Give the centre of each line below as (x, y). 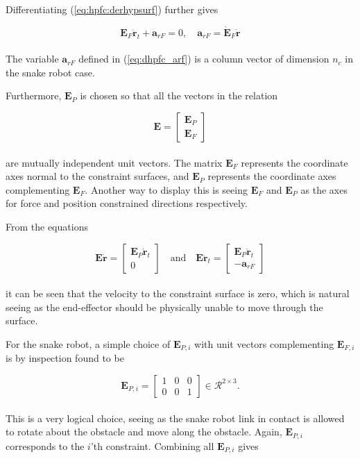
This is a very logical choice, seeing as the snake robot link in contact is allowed (175, 418)
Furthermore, (34, 95)
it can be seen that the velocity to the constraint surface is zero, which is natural (178, 293)
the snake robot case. (50, 72)
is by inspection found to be (65, 358)
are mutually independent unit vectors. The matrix (114, 162)
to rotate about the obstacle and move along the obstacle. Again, (144, 432)
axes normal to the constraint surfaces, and (97, 176)
